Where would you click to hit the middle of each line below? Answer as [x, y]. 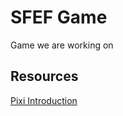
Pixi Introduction [44, 100]
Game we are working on [62, 45]
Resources [44, 76]
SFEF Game [59, 17]
